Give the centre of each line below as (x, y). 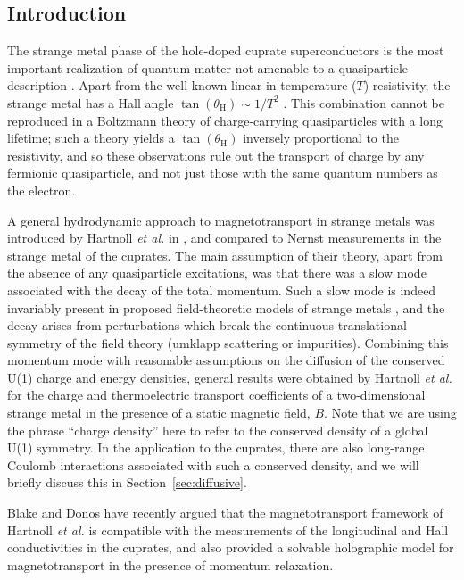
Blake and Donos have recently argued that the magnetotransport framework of (225, 513)
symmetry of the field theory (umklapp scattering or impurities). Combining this (228, 342)
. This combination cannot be (364, 102)
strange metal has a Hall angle (91, 102)
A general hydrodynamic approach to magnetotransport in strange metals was (221, 220)
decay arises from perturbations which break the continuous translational (207, 325)
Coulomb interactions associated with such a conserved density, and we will (213, 464)
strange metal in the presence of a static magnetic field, (159, 413)
